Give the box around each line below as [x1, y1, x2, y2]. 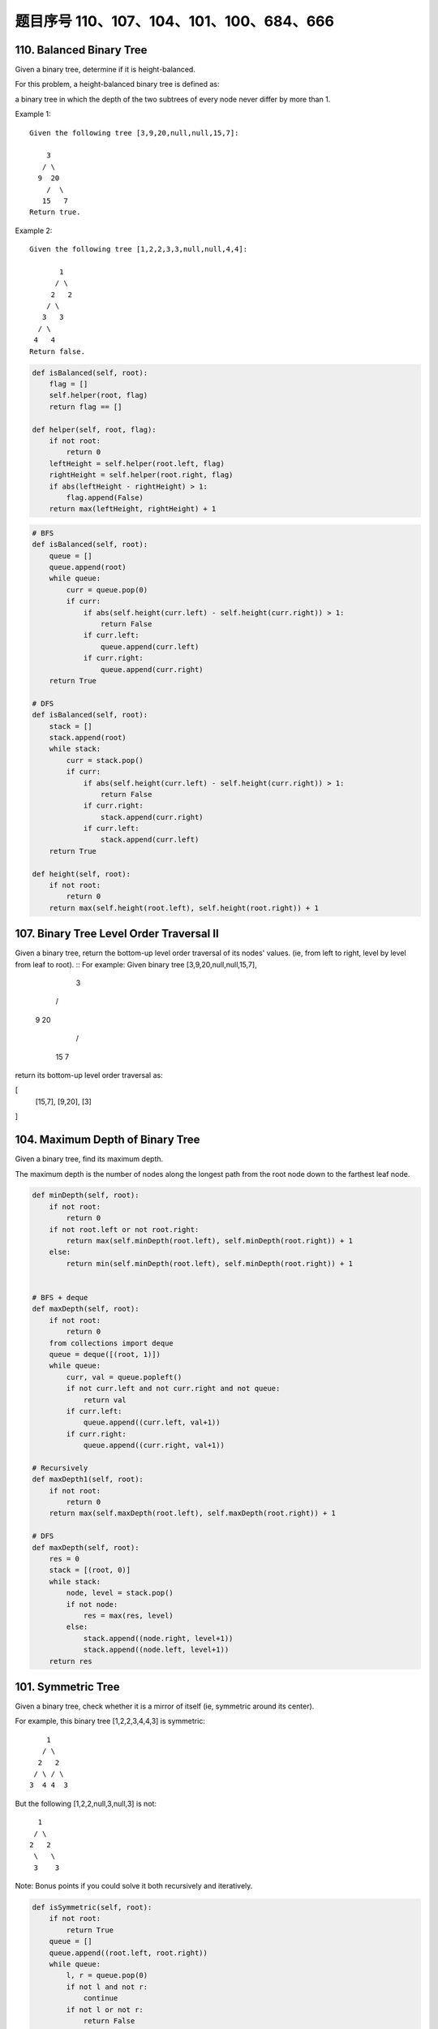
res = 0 [49, 1554, 80, 1563]
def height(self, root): [32, 869, 131, 878]
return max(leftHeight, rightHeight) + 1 [49, 504, 217, 514]
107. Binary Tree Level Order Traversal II [15, 927, 219, 941]
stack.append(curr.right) [100, 812, 204, 821]
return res [49, 1656, 92, 1665]
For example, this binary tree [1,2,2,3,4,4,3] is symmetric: [15, 1717, 206, 1726]
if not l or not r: [66, 2005, 144, 2014]
